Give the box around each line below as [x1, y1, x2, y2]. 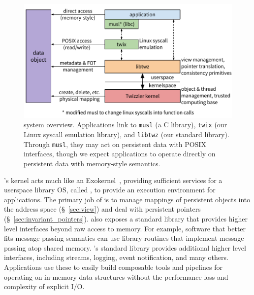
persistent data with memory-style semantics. [24, 158, 160, 168]
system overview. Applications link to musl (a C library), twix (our [24, 119, 227, 130]
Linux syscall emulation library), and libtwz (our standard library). [24, 129, 229, 140]
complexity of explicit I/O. [4, 281, 85, 292]
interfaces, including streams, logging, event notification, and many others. [4, 252, 228, 262]
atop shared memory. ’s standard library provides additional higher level [28, 242, 246, 253]
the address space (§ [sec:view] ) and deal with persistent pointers [4, 204, 201, 214]
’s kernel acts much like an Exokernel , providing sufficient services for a [4, 175, 222, 185]
